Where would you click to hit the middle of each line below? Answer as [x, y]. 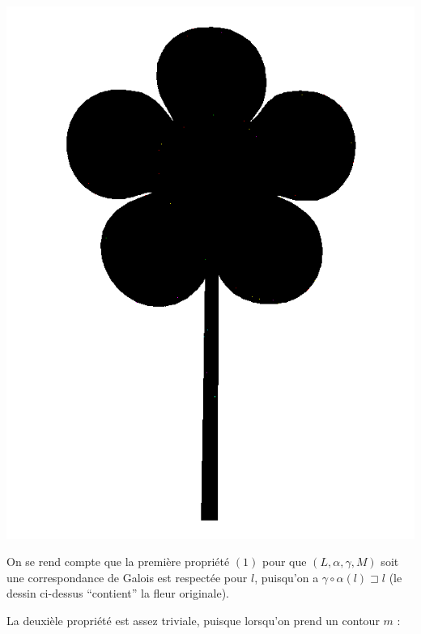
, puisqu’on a [287, 577]
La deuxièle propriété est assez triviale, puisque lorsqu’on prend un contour [193, 620]
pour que [284, 562]
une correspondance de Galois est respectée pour [127, 577]
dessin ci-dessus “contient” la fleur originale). [118, 593]
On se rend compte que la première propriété [118, 562]
